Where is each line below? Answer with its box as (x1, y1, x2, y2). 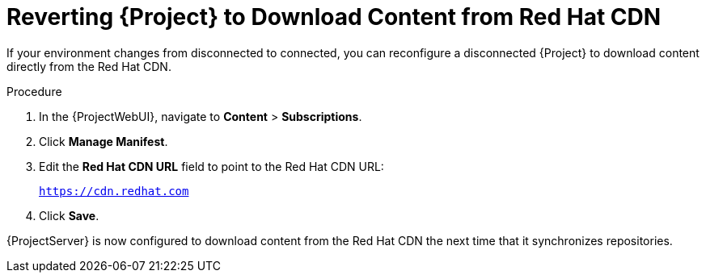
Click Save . (39, 208, 99, 223)
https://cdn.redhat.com (39, 184, 189, 198)
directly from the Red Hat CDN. (6, 59, 171, 73)
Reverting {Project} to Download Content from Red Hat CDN (6, 3, 662, 31)
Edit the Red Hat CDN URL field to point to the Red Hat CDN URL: (39, 159, 384, 173)
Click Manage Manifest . (39, 134, 168, 148)
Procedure (6, 84, 62, 98)
